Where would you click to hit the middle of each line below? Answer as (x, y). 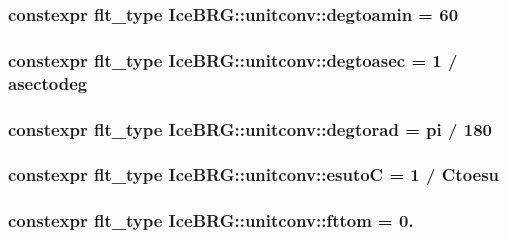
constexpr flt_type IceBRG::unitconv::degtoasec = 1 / (233, 59)
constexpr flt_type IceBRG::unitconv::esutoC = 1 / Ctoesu (254, 174)
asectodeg (48, 82)
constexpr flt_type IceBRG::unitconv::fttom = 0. (211, 220)
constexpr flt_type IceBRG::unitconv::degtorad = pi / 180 (250, 128)
